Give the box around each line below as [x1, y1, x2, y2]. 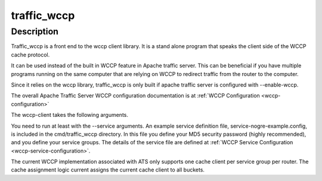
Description [11, 26, 59, 37]
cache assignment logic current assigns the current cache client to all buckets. [11, 166, 205, 173]
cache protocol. [11, 51, 50, 58]
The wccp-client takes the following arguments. [11, 112, 128, 119]
